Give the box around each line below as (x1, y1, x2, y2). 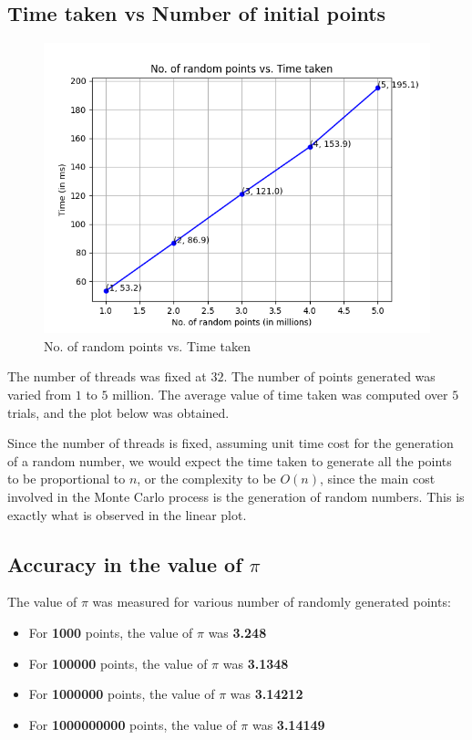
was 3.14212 (230, 684, 303, 704)
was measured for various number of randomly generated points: (92, 592, 451, 611)
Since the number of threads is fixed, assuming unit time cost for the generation (7, 433, 454, 453)
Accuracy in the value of (7, 549, 242, 578)
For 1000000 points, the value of (28, 684, 215, 704)
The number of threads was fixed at (7, 367, 207, 386)
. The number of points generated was (223, 367, 436, 386)
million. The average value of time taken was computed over (112, 384, 448, 403)
